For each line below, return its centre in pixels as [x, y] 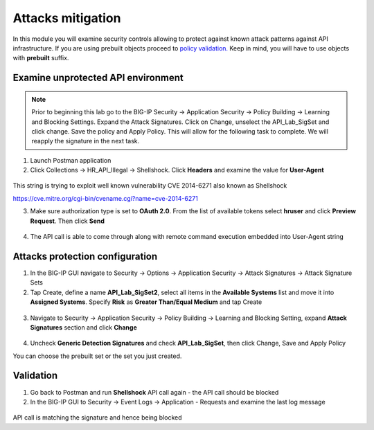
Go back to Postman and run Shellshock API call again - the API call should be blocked [154, 392]
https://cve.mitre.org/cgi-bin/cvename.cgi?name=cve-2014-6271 [106, 198]
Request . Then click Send [68, 221]
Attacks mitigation [67, 18]
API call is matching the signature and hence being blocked [98, 418]
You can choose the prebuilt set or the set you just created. [97, 356]
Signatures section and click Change [84, 327]
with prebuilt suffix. [41, 58]
